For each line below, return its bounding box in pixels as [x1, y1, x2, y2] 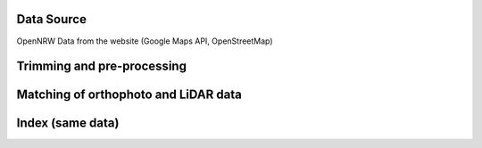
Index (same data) [16, 116, 120, 131]
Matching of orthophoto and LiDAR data [16, 87, 243, 103]
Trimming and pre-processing [16, 59, 187, 74]
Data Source [16, 12, 87, 27]
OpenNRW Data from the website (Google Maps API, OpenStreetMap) [16, 36, 273, 46]
